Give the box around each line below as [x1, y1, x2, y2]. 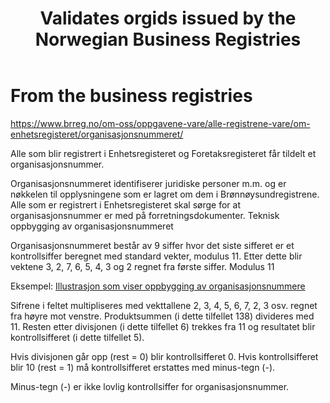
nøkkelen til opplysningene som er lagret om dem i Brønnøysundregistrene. [10, 188, 320, 200]
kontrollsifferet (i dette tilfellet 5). [10, 331, 145, 343]
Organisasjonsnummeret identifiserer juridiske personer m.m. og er [10, 177, 287, 189]
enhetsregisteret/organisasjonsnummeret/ [10, 128, 184, 140]
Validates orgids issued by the [39, 7, 297, 30]
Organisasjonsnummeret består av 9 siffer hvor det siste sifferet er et [10, 239, 295, 251]
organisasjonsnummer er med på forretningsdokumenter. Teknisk [10, 209, 280, 221]
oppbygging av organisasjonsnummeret [10, 220, 174, 232]
